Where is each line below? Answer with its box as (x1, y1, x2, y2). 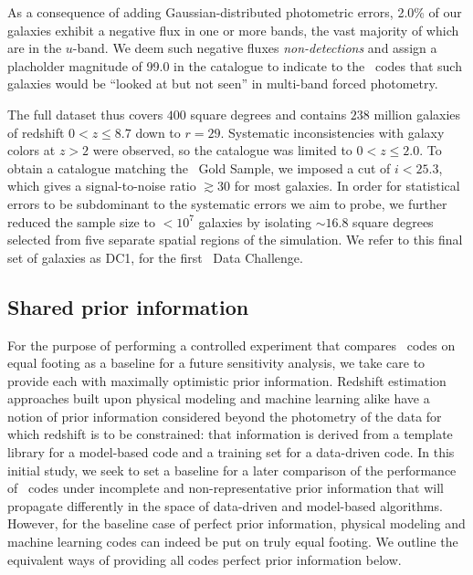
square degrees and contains (190, 104, 347, 123)
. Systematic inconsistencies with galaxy (220, 122, 445, 141)
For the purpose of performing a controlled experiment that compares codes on (7, 335, 456, 354)
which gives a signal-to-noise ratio (7, 176, 196, 195)
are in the (7, 38, 62, 57)
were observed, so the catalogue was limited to (92, 141, 352, 160)
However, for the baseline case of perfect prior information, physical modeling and (7, 514, 466, 533)
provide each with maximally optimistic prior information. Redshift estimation (7, 371, 447, 390)
